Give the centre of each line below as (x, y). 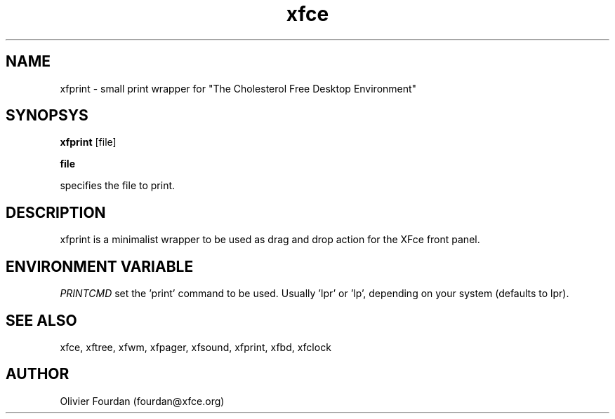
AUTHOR (38, 374)
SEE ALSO (41, 320)
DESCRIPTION (56, 212)
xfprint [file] (88, 142)
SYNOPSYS (47, 116)
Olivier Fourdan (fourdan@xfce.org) (142, 401)
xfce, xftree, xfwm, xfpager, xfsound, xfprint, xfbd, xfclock (196, 347)
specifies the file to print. (118, 186)
